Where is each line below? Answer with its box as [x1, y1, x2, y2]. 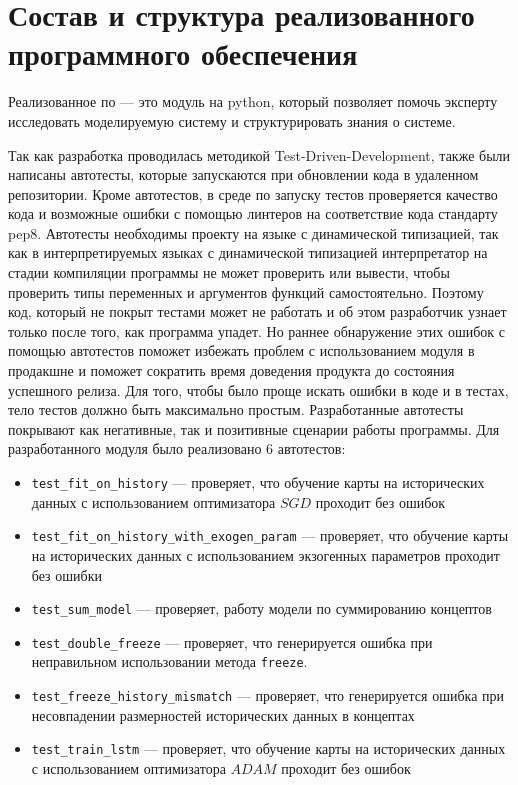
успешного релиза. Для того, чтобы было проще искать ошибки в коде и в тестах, [8, 379, 509, 400]
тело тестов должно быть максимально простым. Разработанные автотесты [8, 399, 464, 420]
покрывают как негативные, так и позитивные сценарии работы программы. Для [8, 418, 500, 439]
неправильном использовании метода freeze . [31, 651, 308, 672]
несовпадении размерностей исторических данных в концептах [31, 704, 415, 725]
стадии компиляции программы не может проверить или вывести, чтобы [8, 262, 450, 283]
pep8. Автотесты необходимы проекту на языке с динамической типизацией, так [8, 222, 499, 243]
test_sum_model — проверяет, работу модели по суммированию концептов [31, 598, 492, 619]
